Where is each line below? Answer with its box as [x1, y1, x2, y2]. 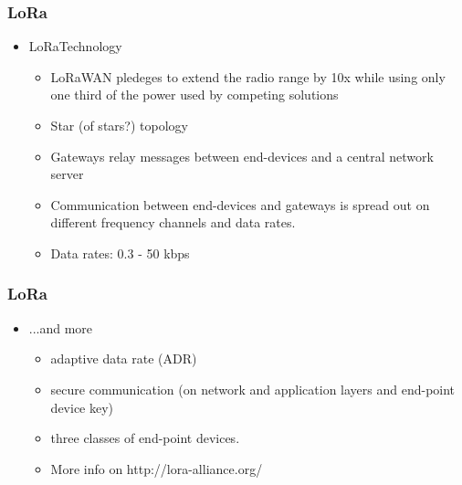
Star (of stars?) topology [50, 116, 188, 134]
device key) [50, 397, 114, 416]
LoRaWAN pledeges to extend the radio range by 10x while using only [50, 67, 446, 86]
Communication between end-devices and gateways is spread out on [50, 195, 430, 214]
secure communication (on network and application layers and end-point [50, 379, 456, 398]
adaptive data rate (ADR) [50, 349, 197, 368]
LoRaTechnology [28, 37, 122, 56]
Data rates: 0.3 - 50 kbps [50, 243, 190, 262]
